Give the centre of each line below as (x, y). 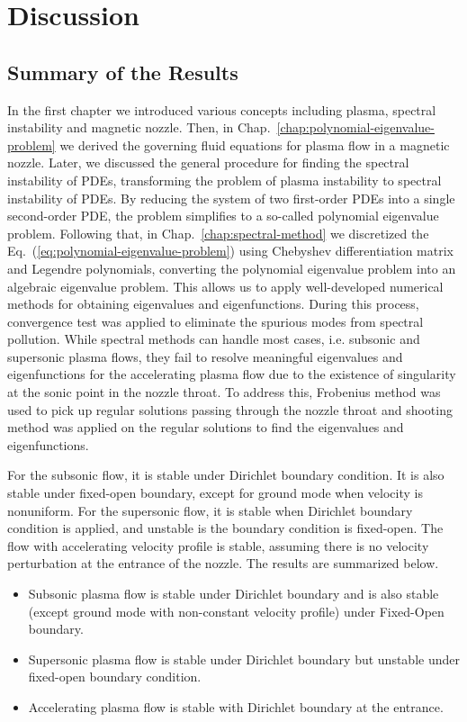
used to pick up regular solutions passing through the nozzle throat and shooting (230, 409)
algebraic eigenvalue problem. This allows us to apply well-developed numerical (225, 286)
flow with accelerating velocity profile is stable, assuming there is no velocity (218, 545)
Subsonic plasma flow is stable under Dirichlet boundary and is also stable (233, 594)
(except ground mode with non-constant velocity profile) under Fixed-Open (236, 611)
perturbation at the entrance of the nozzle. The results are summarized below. (223, 563)
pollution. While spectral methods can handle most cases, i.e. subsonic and (214, 339)
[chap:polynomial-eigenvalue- (355, 127)
